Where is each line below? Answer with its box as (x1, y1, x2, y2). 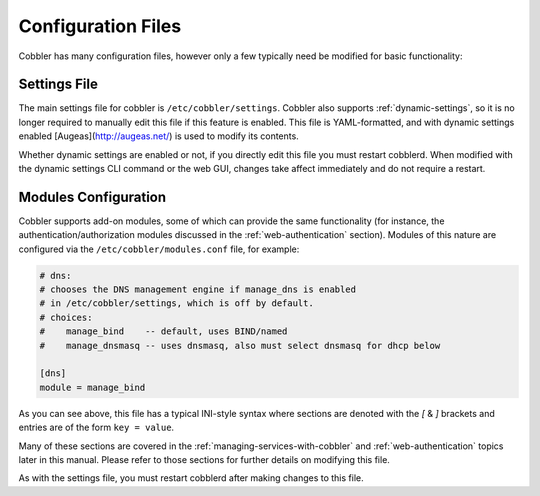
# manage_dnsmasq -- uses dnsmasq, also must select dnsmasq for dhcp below (39, 340, 441, 351)
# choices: (39, 311, 93, 323)
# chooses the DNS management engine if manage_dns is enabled (39, 284, 357, 295)
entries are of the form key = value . (18, 421, 175, 434)
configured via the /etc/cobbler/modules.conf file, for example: (18, 243, 300, 255)
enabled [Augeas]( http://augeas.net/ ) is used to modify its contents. (18, 130, 299, 142)
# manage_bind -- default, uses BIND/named (39, 326, 288, 337)
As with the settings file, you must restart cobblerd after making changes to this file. (18, 472, 364, 484)
